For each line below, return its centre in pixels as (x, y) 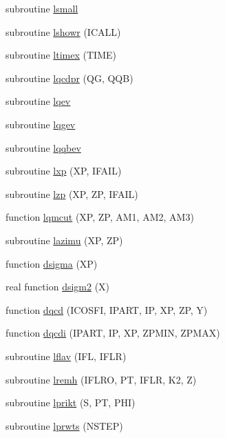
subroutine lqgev (41, 124)
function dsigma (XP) (52, 263)
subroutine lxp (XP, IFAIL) (64, 171)
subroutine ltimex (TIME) (61, 55)
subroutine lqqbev (43, 147)
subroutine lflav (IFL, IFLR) (66, 356)
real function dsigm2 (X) (58, 287)
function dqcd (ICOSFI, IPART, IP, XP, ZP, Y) (107, 309)
